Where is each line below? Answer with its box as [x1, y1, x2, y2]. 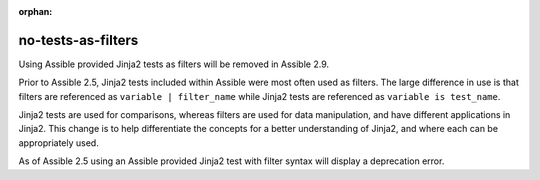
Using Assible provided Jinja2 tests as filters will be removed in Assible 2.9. [18, 58, 330, 70]
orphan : [18, 6, 53, 17]
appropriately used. [18, 136, 99, 149]
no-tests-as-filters [18, 31, 139, 49]
